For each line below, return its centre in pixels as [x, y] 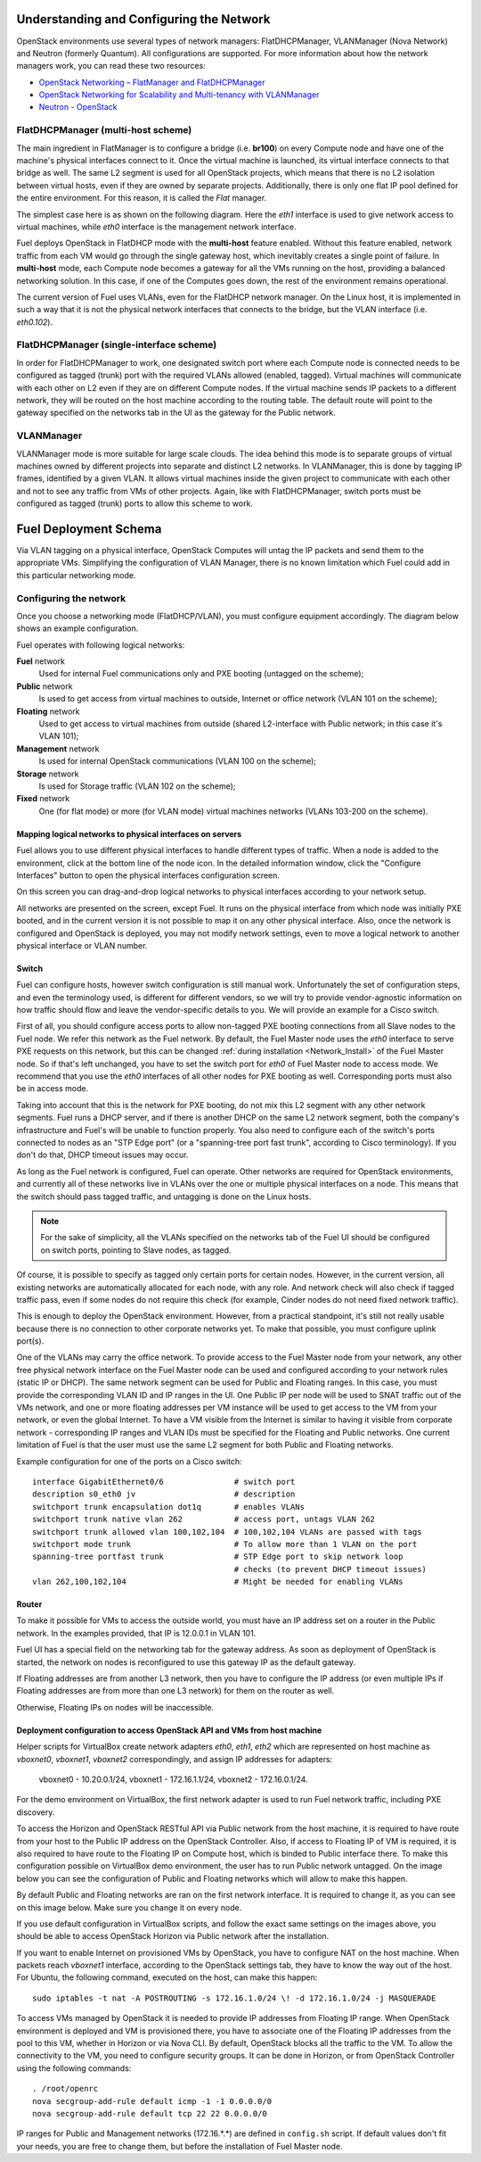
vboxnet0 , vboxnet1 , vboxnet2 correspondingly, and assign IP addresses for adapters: [175, 1759]
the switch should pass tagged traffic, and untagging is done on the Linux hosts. [164, 1197]
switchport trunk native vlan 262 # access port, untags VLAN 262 [204, 1520]
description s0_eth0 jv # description [164, 1494]
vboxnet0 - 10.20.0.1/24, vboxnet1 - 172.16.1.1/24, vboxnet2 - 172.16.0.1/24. [173, 1779]
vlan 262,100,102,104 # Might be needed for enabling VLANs [218, 1582]
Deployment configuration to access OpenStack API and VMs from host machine [169, 1730]
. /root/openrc [65, 2089]
